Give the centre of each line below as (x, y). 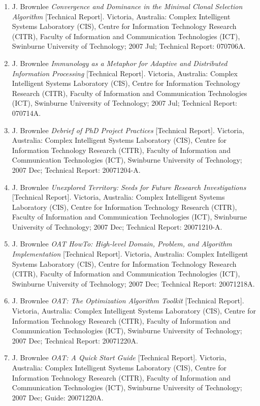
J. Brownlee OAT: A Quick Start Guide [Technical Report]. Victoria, (119, 357)
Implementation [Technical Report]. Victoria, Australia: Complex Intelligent (130, 254)
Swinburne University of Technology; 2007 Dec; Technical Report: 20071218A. (133, 283)
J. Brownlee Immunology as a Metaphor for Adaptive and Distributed (120, 63)
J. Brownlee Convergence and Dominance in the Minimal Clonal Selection (127, 6)
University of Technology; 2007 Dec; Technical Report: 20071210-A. (117, 226)
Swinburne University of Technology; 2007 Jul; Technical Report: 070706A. (129, 46)
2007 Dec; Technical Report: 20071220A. (75, 340)
